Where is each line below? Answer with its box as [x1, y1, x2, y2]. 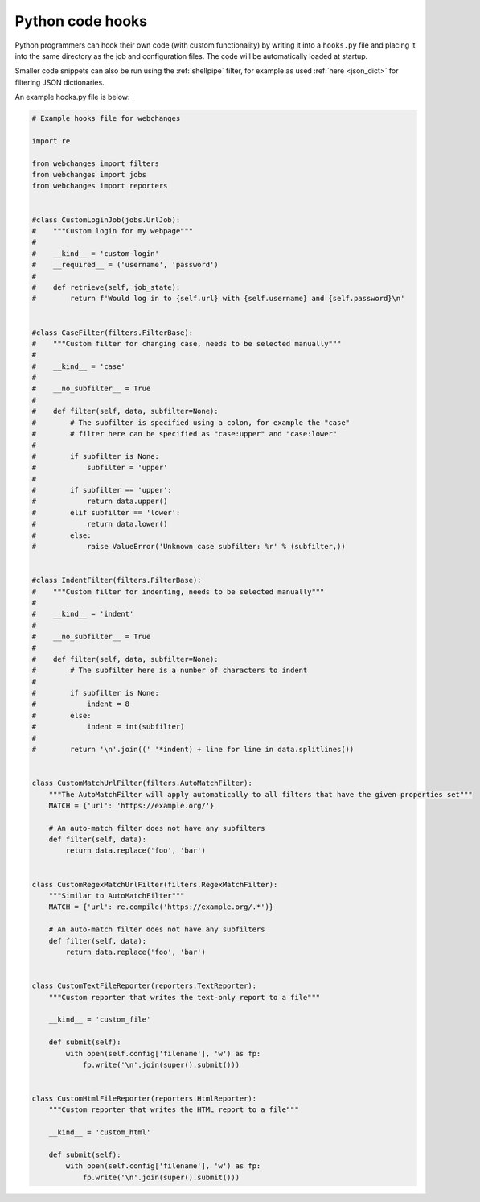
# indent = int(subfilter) [31, 722, 185, 732]
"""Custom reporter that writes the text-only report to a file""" [48, 993, 321, 1002]
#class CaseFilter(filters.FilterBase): [31, 328, 193, 337]
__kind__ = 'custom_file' [48, 1015, 151, 1024]
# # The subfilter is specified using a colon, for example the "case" [31, 418, 350, 427]
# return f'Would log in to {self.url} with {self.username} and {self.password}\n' [31, 294, 405, 304]
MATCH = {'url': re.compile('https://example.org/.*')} [48, 903, 274, 911]
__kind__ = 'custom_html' [48, 1128, 151, 1137]
